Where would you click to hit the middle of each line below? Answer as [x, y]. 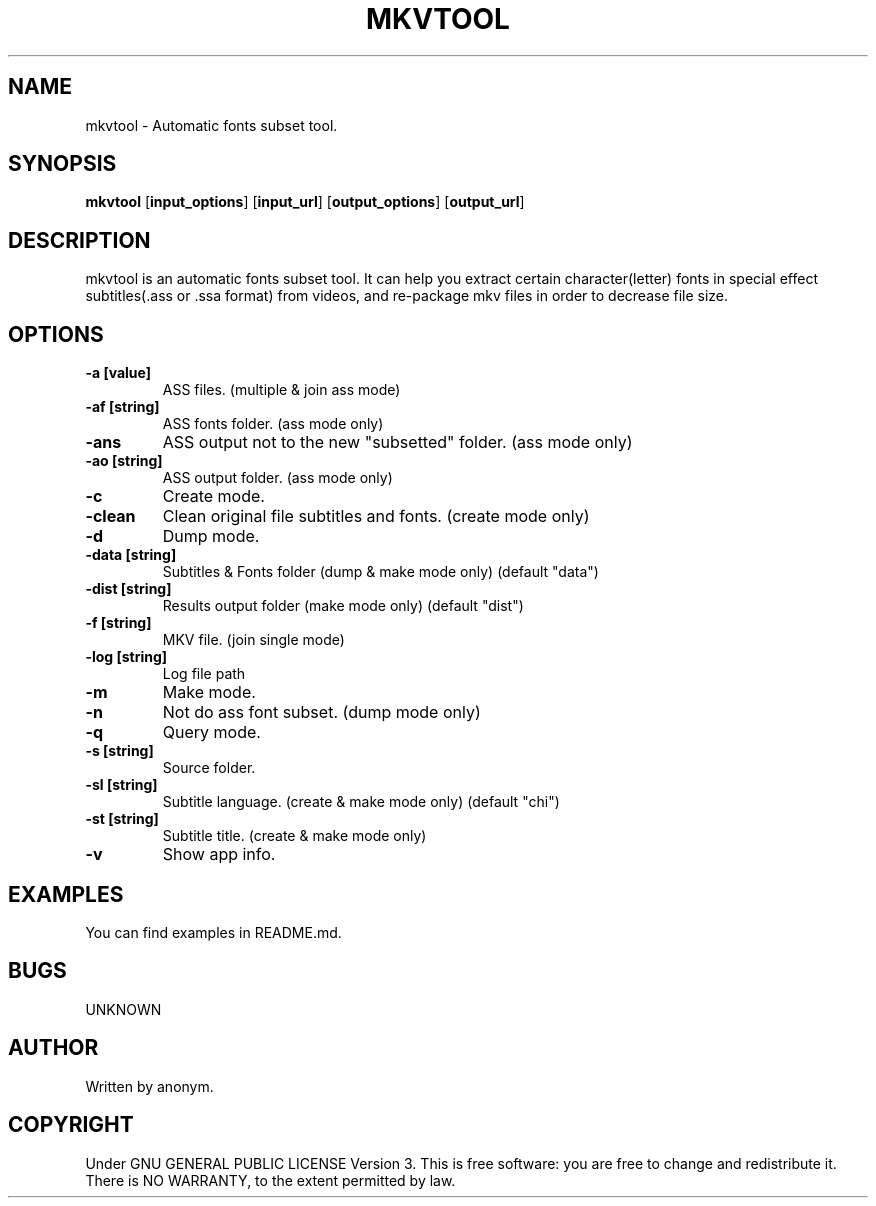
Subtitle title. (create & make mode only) [294, 836]
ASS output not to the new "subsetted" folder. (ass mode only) [397, 442]
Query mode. [211, 732]
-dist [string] [128, 589]
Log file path [204, 674]
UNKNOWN [123, 1009]
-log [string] [126, 657]
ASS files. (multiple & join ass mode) [281, 390]
